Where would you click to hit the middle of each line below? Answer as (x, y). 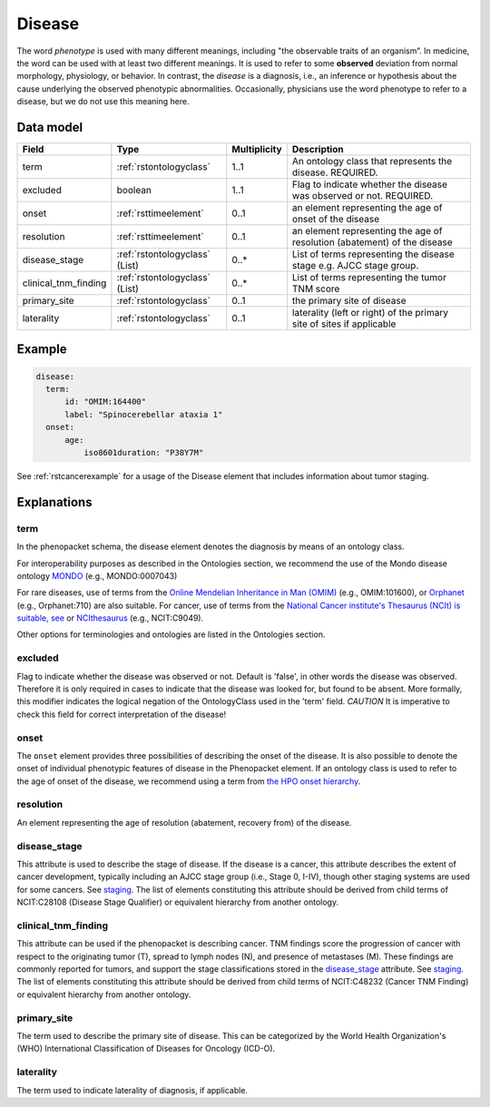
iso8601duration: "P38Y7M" (143, 452)
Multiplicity (257, 150)
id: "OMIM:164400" (106, 402)
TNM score (316, 289)
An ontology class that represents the (372, 162)
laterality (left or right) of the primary (370, 313)
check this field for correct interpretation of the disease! (122, 714)
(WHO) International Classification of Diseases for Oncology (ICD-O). (146, 1049)
